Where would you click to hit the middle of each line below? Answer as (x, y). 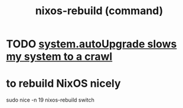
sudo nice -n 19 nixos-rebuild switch (50, 100)
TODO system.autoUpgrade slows (91, 44)
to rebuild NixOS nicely (63, 84)
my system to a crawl (59, 57)
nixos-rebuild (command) (99, 11)
